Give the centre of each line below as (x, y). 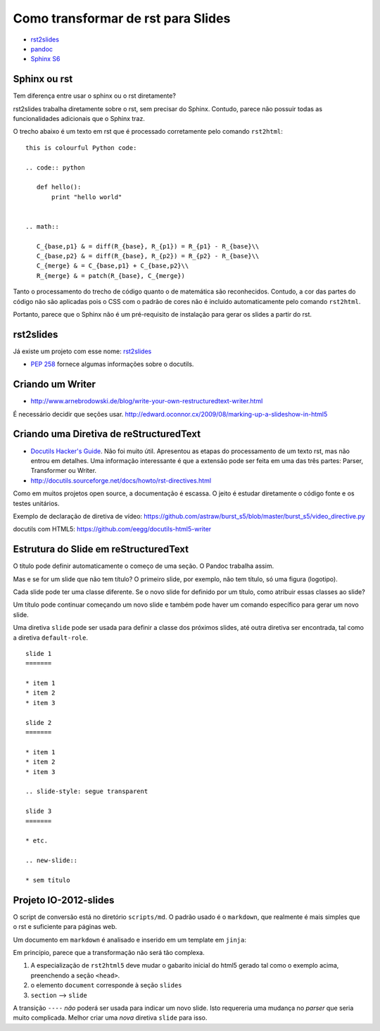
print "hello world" (87, 197)
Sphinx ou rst (43, 79)
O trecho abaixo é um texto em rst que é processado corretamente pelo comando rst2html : (148, 132)
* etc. (37, 841)
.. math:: (42, 226)
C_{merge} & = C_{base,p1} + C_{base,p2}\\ (113, 266)
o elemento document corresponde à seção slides (106, 985)
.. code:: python (55, 167)
